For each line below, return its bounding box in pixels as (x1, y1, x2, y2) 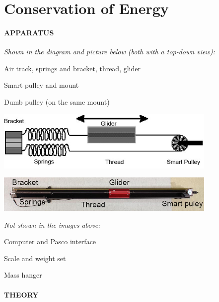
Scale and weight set (4, 253, 66, 263)
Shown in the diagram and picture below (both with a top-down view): (4, 46, 215, 57)
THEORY (4, 289, 39, 300)
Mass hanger (4, 270, 42, 280)
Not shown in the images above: (4, 219, 100, 230)
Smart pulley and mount (4, 80, 79, 90)
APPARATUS (4, 27, 54, 37)
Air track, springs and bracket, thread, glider (4, 63, 141, 73)
